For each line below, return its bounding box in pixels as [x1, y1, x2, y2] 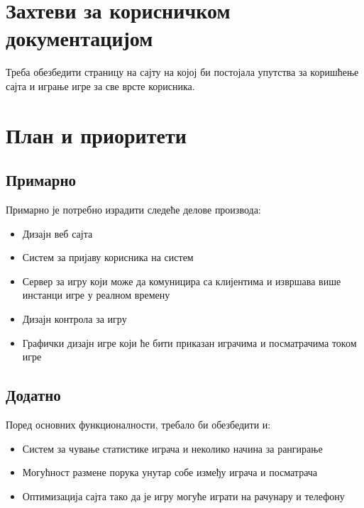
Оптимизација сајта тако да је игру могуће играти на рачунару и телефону [22, 488, 345, 503]
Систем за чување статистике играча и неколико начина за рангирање [22, 441, 323, 455]
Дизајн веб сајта [22, 226, 93, 241]
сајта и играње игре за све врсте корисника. [6, 78, 195, 93]
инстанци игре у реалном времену [22, 287, 170, 302]
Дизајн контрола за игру [22, 311, 127, 326]
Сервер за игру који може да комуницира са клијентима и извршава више [22, 273, 341, 288]
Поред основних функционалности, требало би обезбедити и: [6, 417, 271, 432]
